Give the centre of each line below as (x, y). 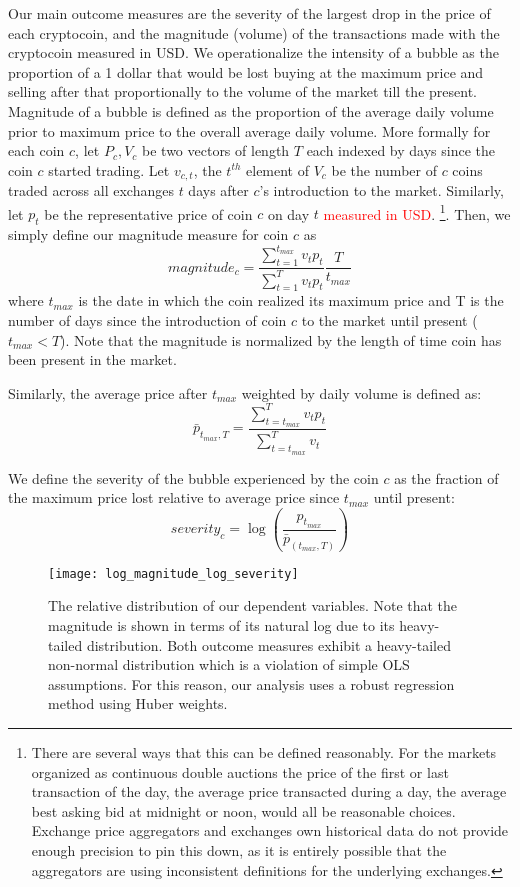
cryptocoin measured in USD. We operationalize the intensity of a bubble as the (253, 52)
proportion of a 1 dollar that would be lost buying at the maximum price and (246, 71)
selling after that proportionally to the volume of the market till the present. (242, 91)
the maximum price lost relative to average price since (174, 497)
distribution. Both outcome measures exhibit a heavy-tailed (269, 644)
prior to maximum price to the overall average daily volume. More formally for (249, 130)
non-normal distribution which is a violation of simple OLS (229, 664)
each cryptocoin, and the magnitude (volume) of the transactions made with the (254, 32)
